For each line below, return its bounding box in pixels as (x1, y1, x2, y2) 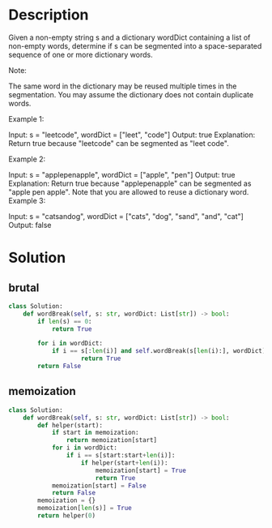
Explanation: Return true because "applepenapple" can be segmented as (8, 178, 252, 188)
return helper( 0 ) (37, 512, 96, 520)
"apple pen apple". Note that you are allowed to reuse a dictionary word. (8, 187, 249, 196)
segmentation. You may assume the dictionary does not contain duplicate (8, 89, 253, 99)
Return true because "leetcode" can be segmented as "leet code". (8, 138, 229, 148)
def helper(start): (37, 421, 104, 429)
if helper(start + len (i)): (80, 458, 168, 467)
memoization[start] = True (95, 466, 186, 474)
